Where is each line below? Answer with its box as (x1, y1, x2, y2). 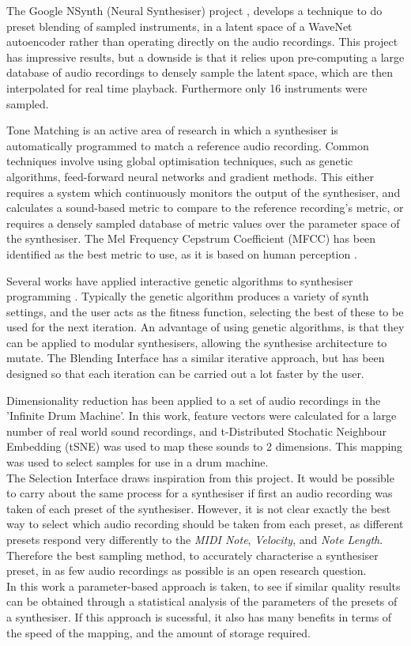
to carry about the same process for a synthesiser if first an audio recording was (6, 485, 393, 501)
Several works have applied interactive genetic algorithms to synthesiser (6, 272, 353, 289)
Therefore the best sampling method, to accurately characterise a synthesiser (6, 546, 379, 563)
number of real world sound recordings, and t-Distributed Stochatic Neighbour (6, 422, 387, 439)
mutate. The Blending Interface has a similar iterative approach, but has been (6, 349, 385, 366)
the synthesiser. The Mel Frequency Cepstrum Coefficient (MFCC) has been (6, 230, 376, 247)
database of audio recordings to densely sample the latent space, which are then (6, 64, 393, 81)
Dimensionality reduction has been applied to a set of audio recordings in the (6, 391, 381, 408)
